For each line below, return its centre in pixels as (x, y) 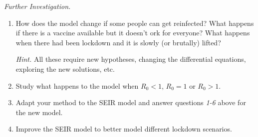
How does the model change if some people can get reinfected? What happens (135, 23)
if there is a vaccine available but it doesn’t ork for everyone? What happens (133, 33)
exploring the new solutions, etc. (65, 68)
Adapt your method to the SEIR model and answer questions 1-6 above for (131, 102)
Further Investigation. (37, 6)
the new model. (39, 112)
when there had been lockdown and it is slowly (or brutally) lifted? (118, 42)
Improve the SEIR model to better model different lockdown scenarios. (124, 129)
